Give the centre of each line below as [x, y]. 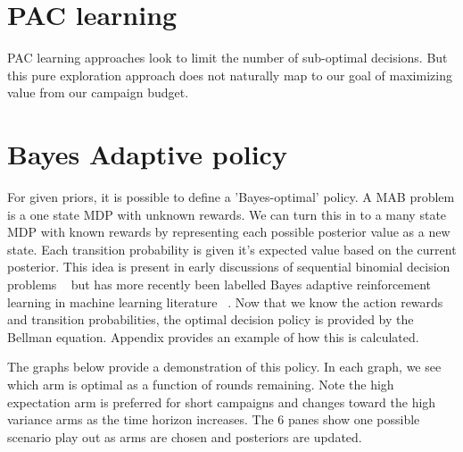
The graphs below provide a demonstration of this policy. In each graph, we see [224, 367]
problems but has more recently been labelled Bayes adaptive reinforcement [219, 284]
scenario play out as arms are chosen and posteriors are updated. [185, 436]
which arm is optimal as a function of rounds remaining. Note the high [201, 384]
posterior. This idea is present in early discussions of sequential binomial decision [229, 267]
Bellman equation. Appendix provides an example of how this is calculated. [213, 336]
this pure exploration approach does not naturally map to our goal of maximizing [230, 75]
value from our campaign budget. [98, 92]
